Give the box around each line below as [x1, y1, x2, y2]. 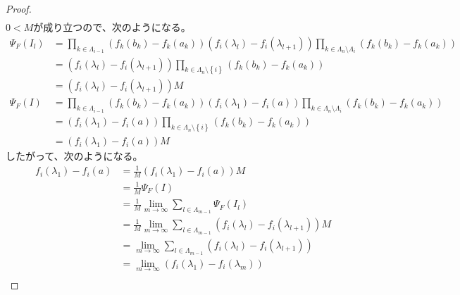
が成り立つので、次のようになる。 [33, 20, 191, 34]
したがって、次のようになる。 [6, 149, 143, 163]
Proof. [6, 1, 32, 15]
